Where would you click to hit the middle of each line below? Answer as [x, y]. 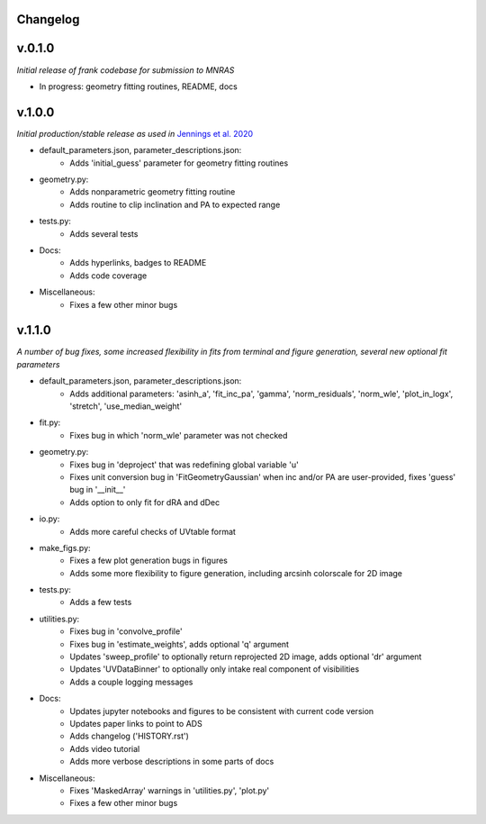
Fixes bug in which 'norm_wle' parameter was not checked [179, 435]
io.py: [49, 519]
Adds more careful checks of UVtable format [153, 531]
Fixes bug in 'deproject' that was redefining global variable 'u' [184, 465]
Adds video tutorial [105, 748]
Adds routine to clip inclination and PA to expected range [175, 204]
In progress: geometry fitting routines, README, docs [138, 86]
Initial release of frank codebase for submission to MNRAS [126, 70]
